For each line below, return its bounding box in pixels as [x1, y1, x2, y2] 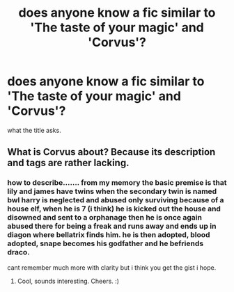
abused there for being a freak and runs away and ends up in [7, 221, 217, 231]
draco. [7, 248, 30, 257]
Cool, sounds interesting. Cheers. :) [17, 277, 120, 285]
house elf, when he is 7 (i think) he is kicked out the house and [7, 204, 221, 213]
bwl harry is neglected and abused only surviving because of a [7, 195, 224, 205]
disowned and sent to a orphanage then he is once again [7, 213, 202, 222]
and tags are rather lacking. [7, 157, 130, 169]
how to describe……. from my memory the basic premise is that [7, 178, 228, 188]
